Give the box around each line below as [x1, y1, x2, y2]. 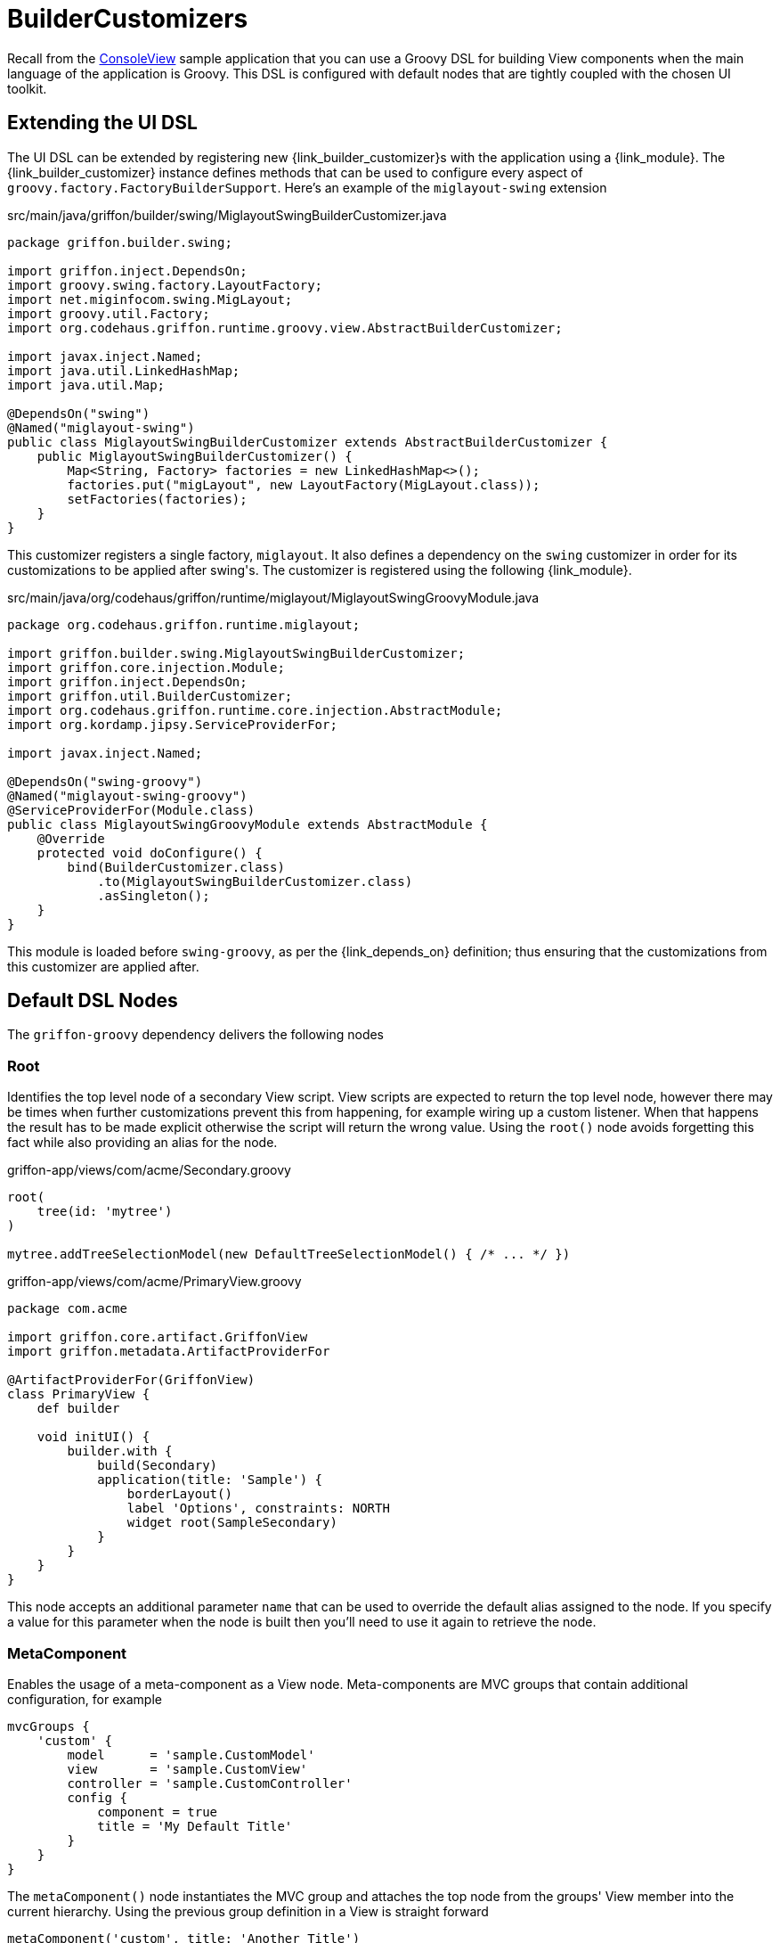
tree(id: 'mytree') [37, 1204, 173, 1219]
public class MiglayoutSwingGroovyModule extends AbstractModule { [7, 816, 488, 832]
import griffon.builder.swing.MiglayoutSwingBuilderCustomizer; [7, 645, 466, 660]
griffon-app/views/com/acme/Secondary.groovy [7, 1162, 291, 1178]
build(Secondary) [97, 1458, 218, 1473]
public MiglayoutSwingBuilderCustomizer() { [37, 448, 353, 463]
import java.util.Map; [7, 377, 166, 392]
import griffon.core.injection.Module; [7, 660, 285, 675]
